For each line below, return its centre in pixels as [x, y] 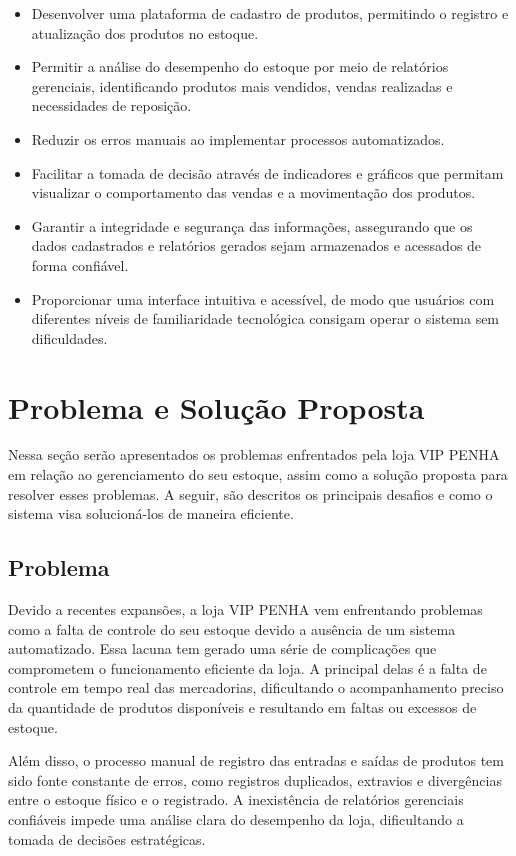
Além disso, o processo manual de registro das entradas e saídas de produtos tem [256, 760]
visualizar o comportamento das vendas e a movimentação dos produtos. [253, 192]
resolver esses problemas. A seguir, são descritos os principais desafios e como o [250, 493]
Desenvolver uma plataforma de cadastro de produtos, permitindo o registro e [270, 13]
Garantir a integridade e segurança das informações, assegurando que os [252, 225]
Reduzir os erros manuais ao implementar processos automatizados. [238, 138]
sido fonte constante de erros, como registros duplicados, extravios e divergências [255, 779]
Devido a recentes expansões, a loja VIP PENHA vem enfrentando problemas [245, 609]
